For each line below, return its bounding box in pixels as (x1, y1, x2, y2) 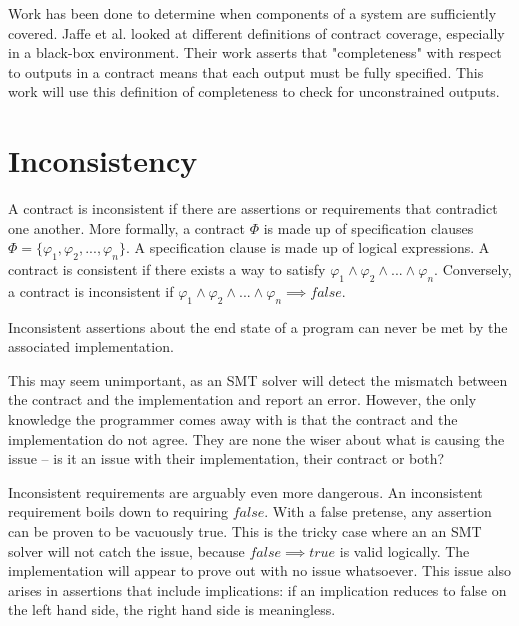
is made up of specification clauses (263, 217, 474, 238)
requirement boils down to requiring (8, 501, 228, 522)
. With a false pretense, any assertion (264, 501, 492, 522)
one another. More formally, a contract (8, 217, 246, 238)
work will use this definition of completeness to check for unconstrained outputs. (8, 81, 500, 102)
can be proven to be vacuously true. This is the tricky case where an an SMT (8, 521, 482, 542)
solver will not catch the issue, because (8, 540, 245, 561)
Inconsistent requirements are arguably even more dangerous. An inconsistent (8, 481, 483, 502)
